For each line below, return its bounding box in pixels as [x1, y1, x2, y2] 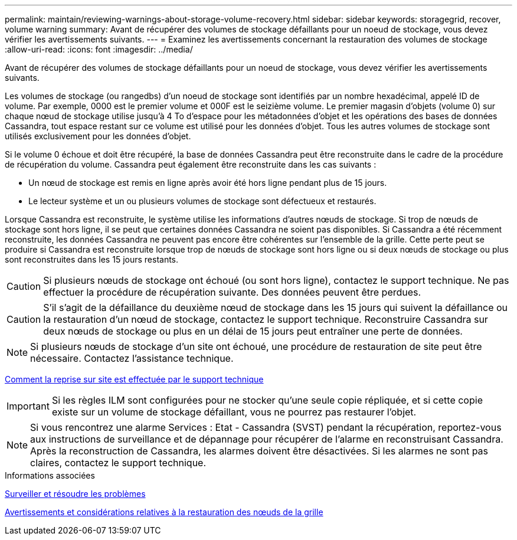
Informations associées [5, 470, 95, 480]
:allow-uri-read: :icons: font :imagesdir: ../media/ [5, 44, 193, 54]
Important [6, 400, 50, 412]
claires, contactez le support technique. [30, 457, 207, 469]
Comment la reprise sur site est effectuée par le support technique [5, 374, 264, 384]
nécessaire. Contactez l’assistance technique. [30, 352, 234, 364]
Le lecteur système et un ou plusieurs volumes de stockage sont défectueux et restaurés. [28, 196, 377, 206]
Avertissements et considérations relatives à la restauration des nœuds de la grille [5, 507, 323, 517]
